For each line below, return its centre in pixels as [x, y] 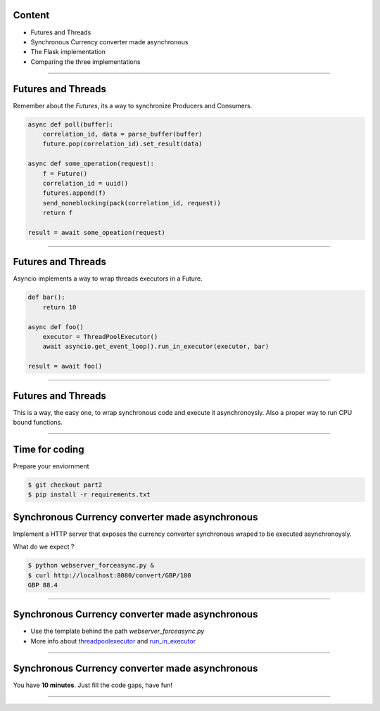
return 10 [59, 307]
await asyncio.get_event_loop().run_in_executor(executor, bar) [156, 347]
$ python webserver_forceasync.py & [91, 565]
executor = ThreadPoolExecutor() [100, 337]
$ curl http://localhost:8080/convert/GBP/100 [109, 575]
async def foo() [56, 327]
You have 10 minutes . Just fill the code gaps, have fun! [93, 685]
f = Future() [65, 173]
